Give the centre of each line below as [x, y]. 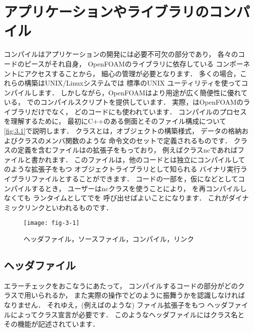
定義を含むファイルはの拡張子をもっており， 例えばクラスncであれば [127, 150]
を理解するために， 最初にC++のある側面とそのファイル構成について [115, 121]
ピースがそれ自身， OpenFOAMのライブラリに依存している [119, 63]
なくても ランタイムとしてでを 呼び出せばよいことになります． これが [116, 198]
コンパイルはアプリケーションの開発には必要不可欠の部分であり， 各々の [121, 54]
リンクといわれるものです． [68, 207]
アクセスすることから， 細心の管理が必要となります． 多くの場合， [132, 73]
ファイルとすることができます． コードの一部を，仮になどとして [135, 179]
